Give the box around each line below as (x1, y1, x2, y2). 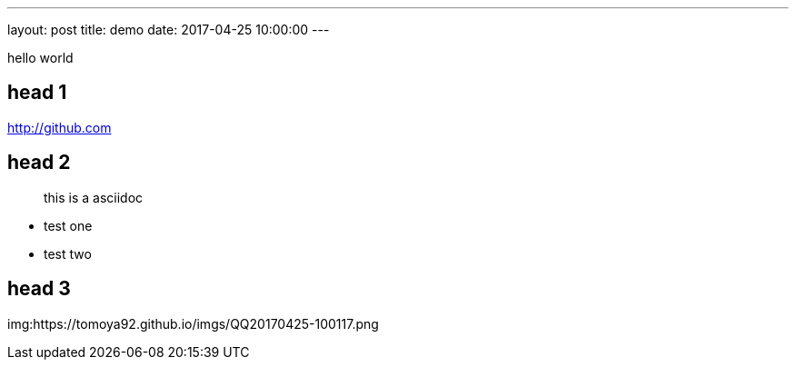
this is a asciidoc (44, 189, 144, 205)
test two (44, 245, 92, 262)
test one (44, 217, 93, 233)
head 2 (7, 151, 71, 174)
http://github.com (7, 119, 112, 135)
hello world (7, 50, 74, 65)
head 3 (7, 277, 71, 301)
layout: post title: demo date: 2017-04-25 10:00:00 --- (7, 22, 330, 37)
